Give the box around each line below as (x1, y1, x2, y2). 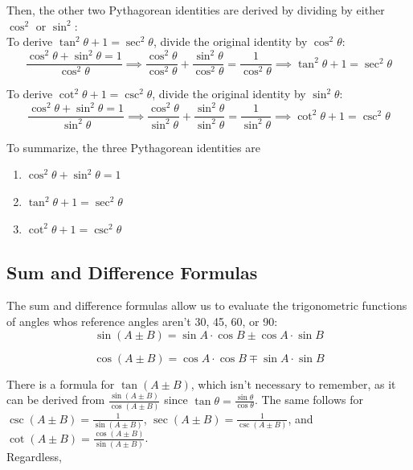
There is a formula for (6, 375, 115, 392)
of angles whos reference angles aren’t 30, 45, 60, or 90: (6, 313, 278, 330)
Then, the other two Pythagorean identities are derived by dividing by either (6, 2, 385, 18)
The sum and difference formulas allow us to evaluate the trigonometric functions (6, 297, 407, 314)
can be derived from (6, 391, 105, 408)
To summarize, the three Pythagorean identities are (6, 138, 260, 155)
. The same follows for (254, 391, 364, 408)
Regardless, (6, 447, 62, 464)
